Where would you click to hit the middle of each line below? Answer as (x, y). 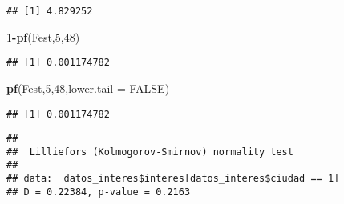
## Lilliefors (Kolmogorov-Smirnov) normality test (150, 152)
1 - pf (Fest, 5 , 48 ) (43, 36)
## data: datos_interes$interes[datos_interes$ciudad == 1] (173, 179)
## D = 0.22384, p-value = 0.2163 (99, 192)
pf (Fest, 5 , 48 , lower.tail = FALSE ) (88, 88)
